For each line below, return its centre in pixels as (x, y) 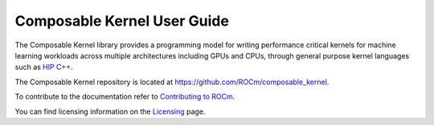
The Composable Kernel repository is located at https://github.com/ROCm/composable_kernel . (172, 82)
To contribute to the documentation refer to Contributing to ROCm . (125, 97)
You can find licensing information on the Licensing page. (110, 111)
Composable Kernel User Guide (122, 21)
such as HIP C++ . (44, 67)
